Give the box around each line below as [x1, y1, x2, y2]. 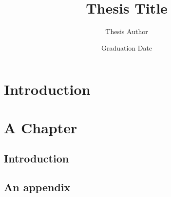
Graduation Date [101, 42, 152, 53]
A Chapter [4, 117, 77, 137]
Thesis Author [105, 26, 148, 36]
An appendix [4, 179, 71, 195]
